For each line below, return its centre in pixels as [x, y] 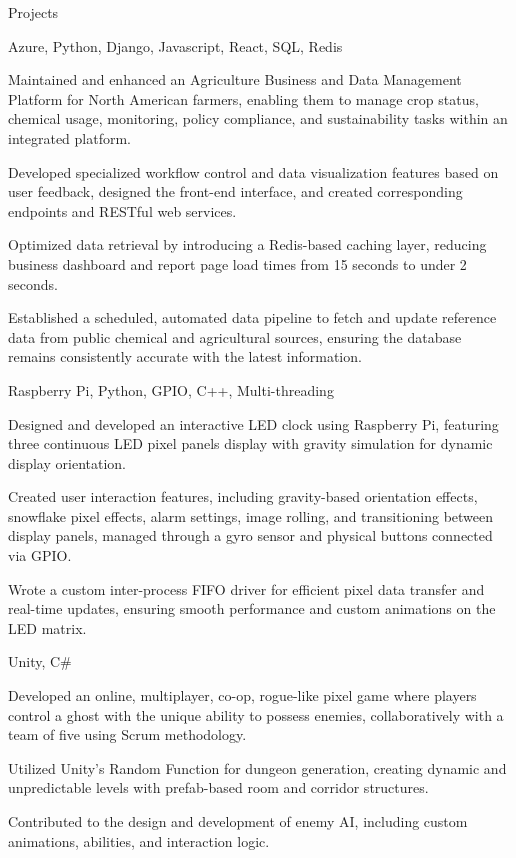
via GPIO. [40, 555]
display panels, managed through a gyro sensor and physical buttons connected [250, 535]
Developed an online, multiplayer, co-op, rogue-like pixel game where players [242, 695]
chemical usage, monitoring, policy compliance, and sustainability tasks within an [258, 118]
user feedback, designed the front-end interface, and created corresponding [235, 191]
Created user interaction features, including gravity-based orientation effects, [243, 496]
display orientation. [67, 462]
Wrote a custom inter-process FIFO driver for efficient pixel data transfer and [246, 588]
